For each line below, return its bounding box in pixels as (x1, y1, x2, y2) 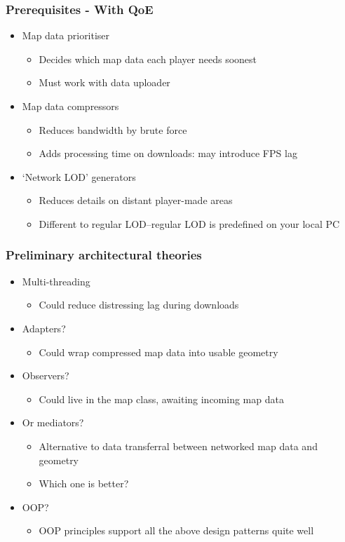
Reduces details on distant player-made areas (39, 193, 233, 208)
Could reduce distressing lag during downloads (39, 297, 239, 312)
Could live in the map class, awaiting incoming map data (39, 391, 284, 406)
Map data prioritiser (22, 28, 110, 43)
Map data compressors (22, 99, 119, 113)
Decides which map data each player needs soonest (39, 51, 257, 66)
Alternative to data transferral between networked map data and (39, 438, 318, 453)
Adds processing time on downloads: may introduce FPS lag (39, 146, 297, 161)
